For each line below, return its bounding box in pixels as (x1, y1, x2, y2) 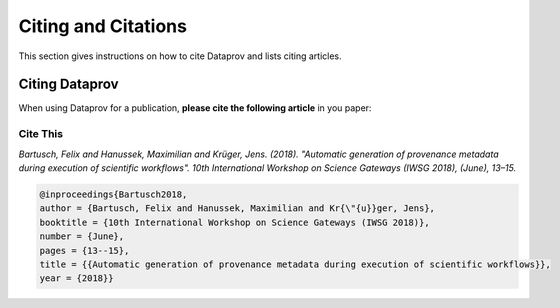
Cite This (18, 127, 64, 141)
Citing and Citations (18, 15, 187, 37)
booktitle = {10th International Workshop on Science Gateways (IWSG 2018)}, (39, 216, 430, 228)
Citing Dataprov (18, 76, 119, 93)
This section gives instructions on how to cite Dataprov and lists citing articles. (18, 50, 342, 62)
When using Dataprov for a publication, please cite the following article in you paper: (18, 102, 372, 114)
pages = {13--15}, (39, 245, 130, 256)
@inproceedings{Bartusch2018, (39, 188, 188, 200)
